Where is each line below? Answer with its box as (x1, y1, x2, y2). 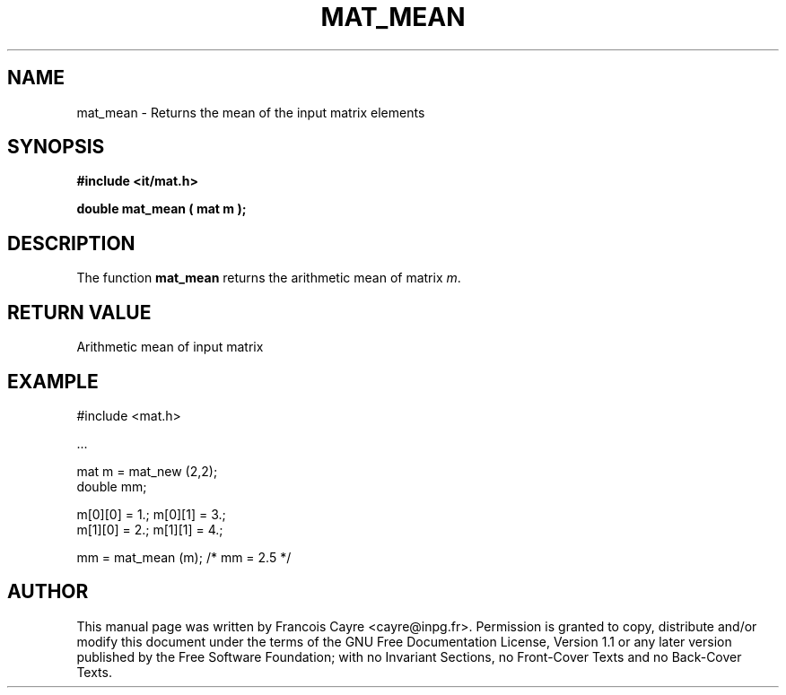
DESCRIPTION (7, 231, 135, 255)
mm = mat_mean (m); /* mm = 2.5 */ (76, 549, 292, 565)
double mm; (76, 478, 147, 494)
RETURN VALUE (7, 300, 152, 324)
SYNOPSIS (7, 135, 105, 159)
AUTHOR (7, 580, 89, 604)
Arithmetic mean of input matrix (76, 339, 264, 355)
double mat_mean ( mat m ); (76, 201, 247, 217)
